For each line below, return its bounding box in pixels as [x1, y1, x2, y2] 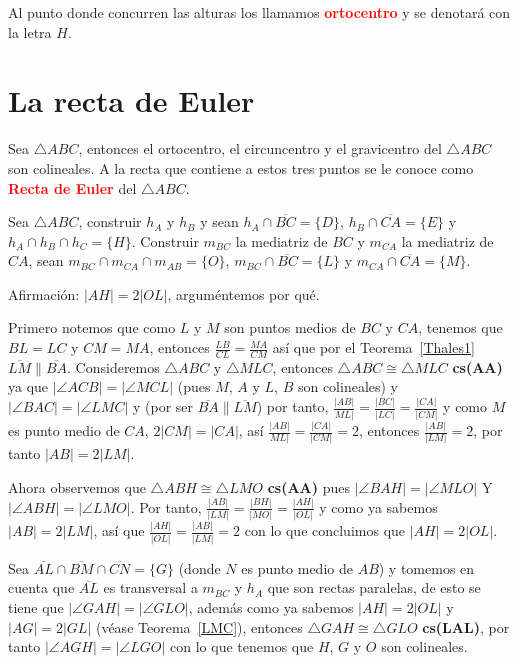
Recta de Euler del [8, 177, 137, 198]
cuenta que [8, 577, 75, 598]
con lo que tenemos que [170, 636, 314, 657]
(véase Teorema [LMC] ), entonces [95, 616, 303, 637]
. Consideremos [67, 356, 160, 377]
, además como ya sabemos [188, 596, 354, 617]
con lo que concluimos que [244, 520, 406, 541]
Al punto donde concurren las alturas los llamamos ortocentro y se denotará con [8, 2, 511, 22]
